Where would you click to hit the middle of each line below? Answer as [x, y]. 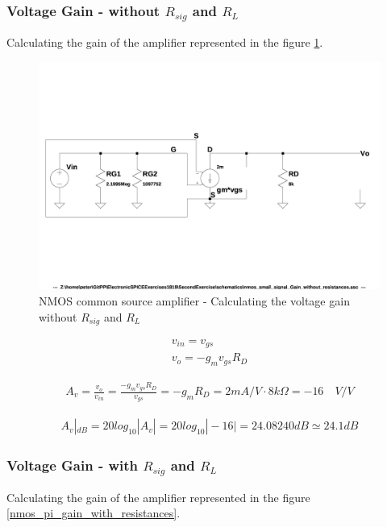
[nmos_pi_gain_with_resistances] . [94, 513]
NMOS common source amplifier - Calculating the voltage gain [194, 300]
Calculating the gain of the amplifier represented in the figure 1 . [165, 42]
